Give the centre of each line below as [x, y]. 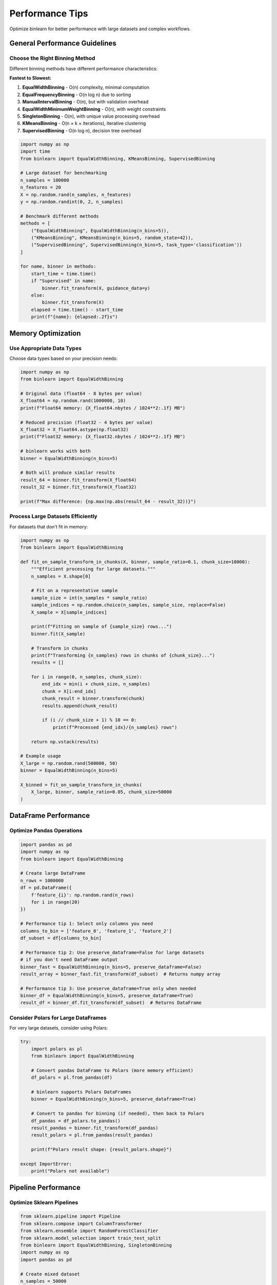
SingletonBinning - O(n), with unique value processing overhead [91, 116]
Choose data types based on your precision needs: [64, 358]
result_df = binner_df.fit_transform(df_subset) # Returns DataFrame [111, 1003]
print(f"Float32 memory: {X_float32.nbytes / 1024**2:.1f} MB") [103, 437]
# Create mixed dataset [50, 1274]
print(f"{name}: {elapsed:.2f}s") [74, 317]
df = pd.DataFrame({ [46, 888]
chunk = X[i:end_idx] [69, 691]
